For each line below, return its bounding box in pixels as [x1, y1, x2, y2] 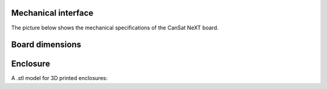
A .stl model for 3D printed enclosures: [11, 75, 108, 82]
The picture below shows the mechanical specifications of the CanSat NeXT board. [11, 24, 219, 31]
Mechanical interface [11, 8, 94, 18]
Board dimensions [11, 40, 82, 50]
